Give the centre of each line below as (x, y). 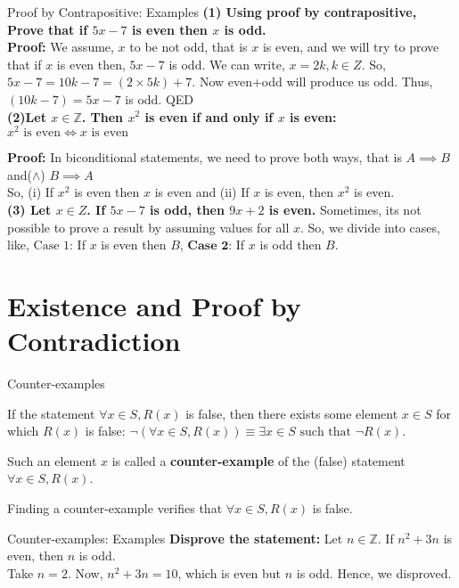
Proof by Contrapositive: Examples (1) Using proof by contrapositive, (212, 12)
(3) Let (29, 210)
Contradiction (94, 341)
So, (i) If (31, 192)
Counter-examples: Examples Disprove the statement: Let (175, 538)
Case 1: (53, 246)
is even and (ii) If (202, 192)
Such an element (52, 460)
